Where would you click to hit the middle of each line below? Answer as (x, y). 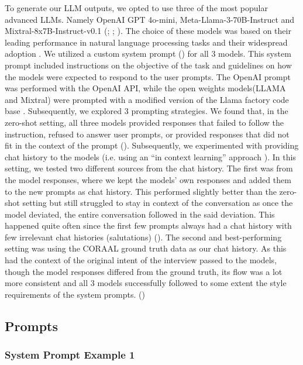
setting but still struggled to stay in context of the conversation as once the (158, 203)
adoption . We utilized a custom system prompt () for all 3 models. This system (148, 54)
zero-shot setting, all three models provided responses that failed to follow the (144, 122)
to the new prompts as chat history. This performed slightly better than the (141, 191)
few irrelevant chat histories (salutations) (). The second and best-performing (143, 237)
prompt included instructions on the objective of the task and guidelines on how (148, 65)
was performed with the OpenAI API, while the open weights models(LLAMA (145, 88)
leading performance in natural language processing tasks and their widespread (146, 42)
